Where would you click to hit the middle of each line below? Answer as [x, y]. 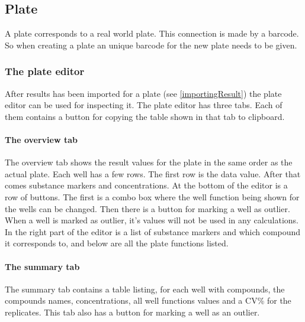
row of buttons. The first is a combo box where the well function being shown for [152, 196]
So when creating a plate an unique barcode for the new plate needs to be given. [151, 45]
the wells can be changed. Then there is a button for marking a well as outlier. [147, 208]
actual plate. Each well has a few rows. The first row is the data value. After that [153, 173]
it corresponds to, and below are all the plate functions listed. [117, 243]
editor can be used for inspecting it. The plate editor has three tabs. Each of [144, 105]
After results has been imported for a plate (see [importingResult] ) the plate [143, 93]
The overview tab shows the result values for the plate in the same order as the [149, 162]
